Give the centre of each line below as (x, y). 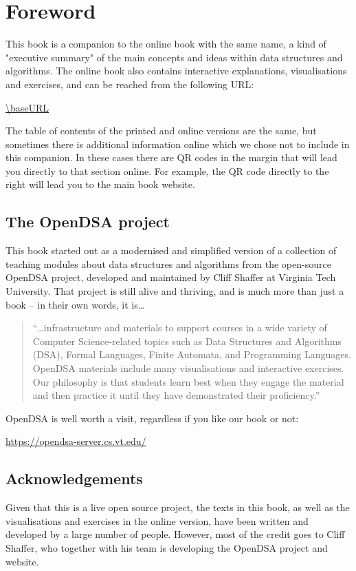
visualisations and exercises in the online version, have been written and (157, 520)
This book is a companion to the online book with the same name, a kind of (166, 44)
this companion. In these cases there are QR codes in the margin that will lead (171, 157)
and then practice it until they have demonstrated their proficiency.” (176, 395)
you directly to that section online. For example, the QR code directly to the (167, 170)
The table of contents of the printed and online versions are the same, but (161, 131)
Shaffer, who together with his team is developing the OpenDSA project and (167, 547)
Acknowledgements (74, 478)
